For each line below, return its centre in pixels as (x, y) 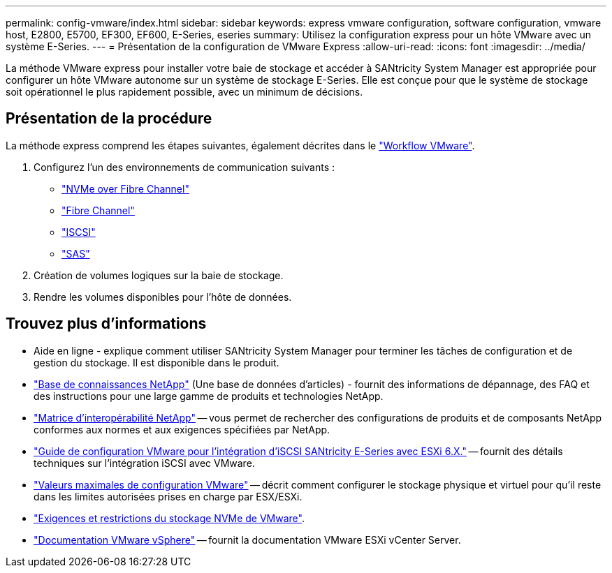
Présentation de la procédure (109, 119)
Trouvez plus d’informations (106, 324)
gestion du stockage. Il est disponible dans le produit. (156, 362)
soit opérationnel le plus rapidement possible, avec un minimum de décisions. (184, 92)
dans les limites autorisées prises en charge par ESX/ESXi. (168, 496)
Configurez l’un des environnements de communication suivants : (184, 167)
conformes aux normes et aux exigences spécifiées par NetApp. (182, 429)
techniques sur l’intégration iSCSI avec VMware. (144, 463)
